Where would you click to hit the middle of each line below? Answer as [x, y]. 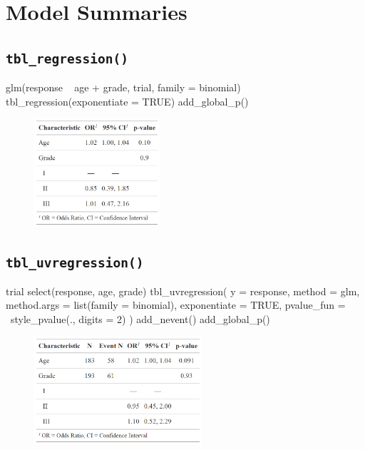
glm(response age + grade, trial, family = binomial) [123, 87]
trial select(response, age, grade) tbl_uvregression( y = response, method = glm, [183, 291]
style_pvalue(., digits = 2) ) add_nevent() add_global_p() [140, 319]
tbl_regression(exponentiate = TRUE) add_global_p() [127, 101]
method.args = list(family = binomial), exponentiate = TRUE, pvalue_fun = [176, 305]
